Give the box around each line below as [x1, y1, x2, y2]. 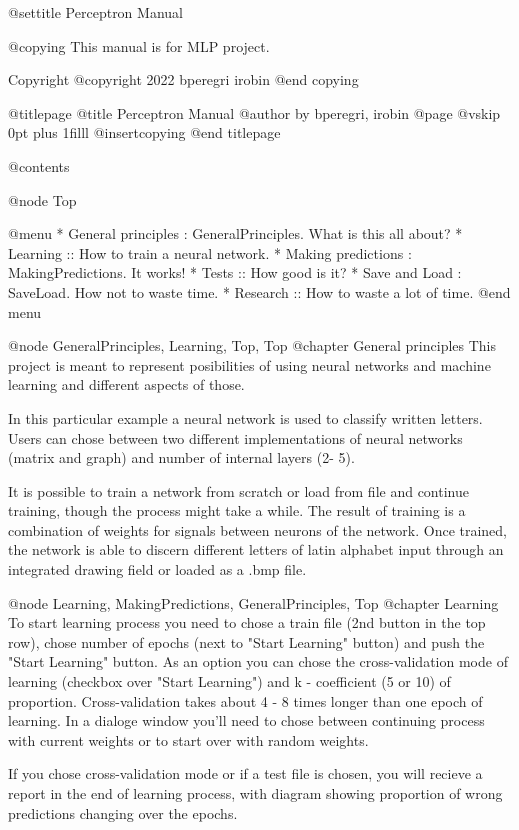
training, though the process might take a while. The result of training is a [8, 500, 466, 521]
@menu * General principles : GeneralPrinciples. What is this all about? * [8, 223, 463, 244]
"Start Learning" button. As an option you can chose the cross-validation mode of [8, 651, 508, 672]
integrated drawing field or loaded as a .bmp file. [8, 559, 307, 580]
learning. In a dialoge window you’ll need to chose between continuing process [8, 710, 485, 731]
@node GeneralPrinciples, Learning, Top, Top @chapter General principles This [8, 335, 496, 356]
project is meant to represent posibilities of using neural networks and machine [8, 354, 491, 375]
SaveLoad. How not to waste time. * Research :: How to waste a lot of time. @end [8, 281, 511, 302]
